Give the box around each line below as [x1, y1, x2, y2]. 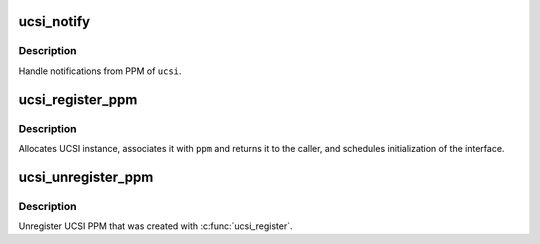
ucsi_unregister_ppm [18, 168, 154, 185]
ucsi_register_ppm [18, 91, 138, 108]
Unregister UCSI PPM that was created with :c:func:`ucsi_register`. [18, 220, 293, 232]
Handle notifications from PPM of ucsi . [18, 65, 182, 77]
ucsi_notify [18, 13, 90, 30]
